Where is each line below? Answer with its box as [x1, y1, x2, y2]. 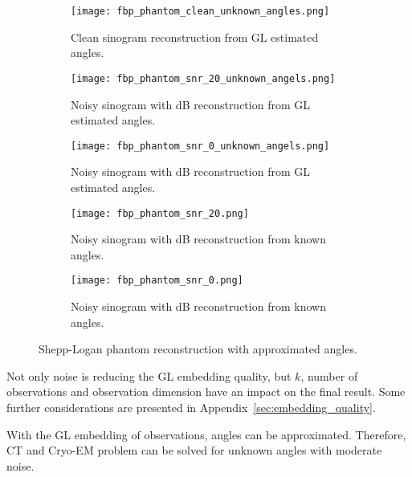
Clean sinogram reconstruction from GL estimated [71, 28, 319, 45]
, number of [300, 367, 358, 384]
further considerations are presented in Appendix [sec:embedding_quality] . [6, 399, 376, 415]
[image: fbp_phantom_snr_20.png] [71, 207, 249, 219]
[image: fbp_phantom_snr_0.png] [71, 275, 243, 287]
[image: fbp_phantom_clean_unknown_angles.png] [71, 6, 330, 17]
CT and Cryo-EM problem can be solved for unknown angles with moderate [6, 442, 382, 459]
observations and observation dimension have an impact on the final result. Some [6, 383, 406, 400]
